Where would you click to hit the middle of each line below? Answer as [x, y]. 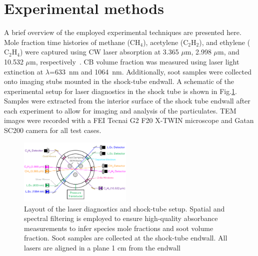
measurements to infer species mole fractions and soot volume [119, 228]
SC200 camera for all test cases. [53, 130]
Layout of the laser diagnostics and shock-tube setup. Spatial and [124, 208]
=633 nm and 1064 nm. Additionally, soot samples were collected [150, 71]
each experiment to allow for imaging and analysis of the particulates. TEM [120, 110]
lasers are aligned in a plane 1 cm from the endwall [102, 247]
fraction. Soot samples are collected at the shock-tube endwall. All [126, 238]
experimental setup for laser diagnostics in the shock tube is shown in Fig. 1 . [120, 91]
